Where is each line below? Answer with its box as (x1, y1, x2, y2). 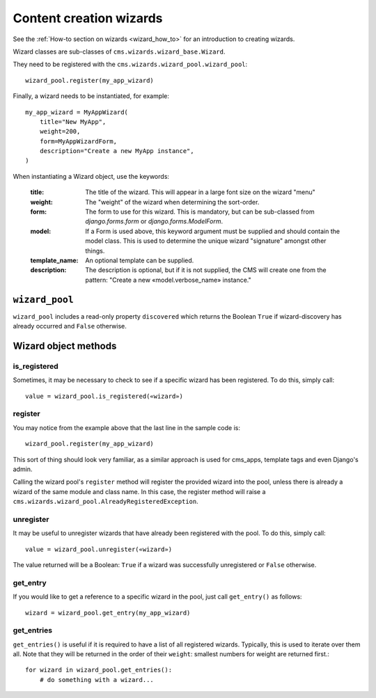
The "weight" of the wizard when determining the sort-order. (85, 198, 260, 206)
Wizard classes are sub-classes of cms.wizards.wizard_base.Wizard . (13, 47, 226, 56)
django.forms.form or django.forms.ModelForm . (85, 217, 223, 225)
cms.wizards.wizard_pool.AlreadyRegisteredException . (13, 498, 198, 506)
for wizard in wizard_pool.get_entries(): (25, 666, 173, 674)
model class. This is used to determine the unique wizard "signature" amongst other (85, 237, 327, 245)
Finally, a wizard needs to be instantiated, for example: (13, 92, 170, 100)
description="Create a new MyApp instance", (39, 147, 194, 155)
